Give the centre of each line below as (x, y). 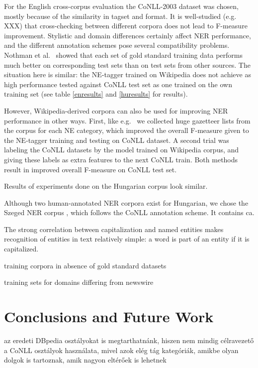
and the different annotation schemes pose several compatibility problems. (117, 45)
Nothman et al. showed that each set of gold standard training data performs (123, 55)
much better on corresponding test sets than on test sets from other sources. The (127, 64)
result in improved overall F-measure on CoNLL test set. (90, 169)
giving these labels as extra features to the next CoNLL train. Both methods (121, 159)
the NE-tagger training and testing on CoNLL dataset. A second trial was (117, 140)
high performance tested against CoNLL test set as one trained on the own (118, 84)
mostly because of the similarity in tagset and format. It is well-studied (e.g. (120, 16)
